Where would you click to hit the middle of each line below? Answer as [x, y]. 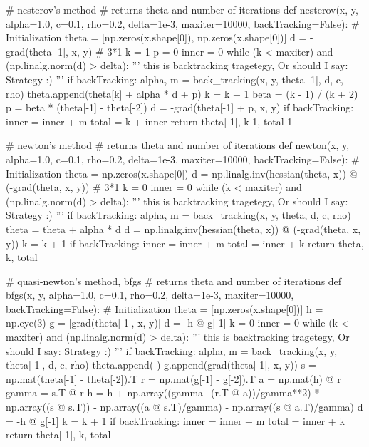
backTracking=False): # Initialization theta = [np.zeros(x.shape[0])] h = [165, 308]
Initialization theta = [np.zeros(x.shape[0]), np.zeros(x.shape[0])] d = [156, 37]
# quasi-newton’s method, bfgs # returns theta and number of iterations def [174, 281]
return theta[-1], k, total [58, 435]
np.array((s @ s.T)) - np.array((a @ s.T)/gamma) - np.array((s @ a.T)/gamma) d [184, 407]
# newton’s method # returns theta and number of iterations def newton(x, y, [178, 145]
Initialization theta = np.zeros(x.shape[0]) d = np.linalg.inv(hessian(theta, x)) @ [182, 173]
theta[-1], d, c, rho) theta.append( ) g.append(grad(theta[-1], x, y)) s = [161, 365]
